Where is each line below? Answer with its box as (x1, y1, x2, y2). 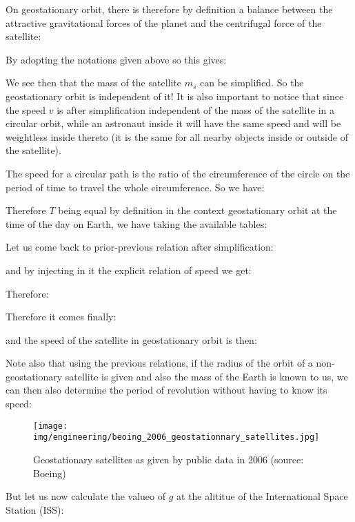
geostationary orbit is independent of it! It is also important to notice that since (6, 88, 344, 103)
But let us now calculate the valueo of (6, 489, 166, 503)
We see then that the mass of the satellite (6, 75, 181, 90)
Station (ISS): (6, 502, 64, 516)
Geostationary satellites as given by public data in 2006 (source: (33, 452, 304, 466)
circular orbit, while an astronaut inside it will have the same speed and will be (6, 116, 341, 130)
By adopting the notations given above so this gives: (6, 52, 227, 66)
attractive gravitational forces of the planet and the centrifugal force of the (6, 15, 322, 30)
